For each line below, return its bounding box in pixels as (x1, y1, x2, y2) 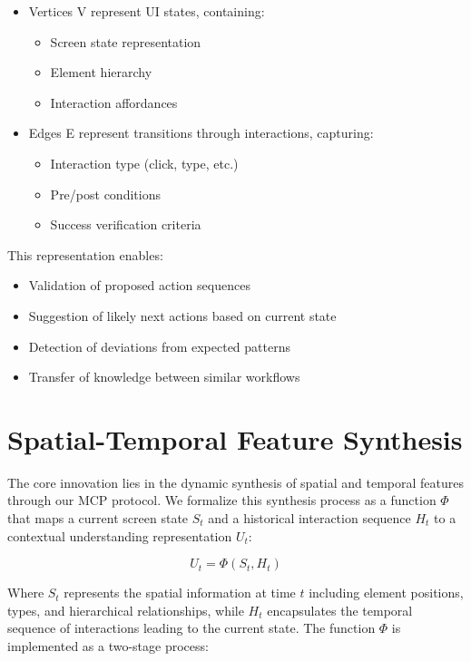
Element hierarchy (50, 63, 152, 82)
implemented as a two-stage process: (7, 637, 209, 655)
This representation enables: (7, 245, 163, 264)
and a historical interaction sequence (208, 509, 411, 528)
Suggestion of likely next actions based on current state (28, 306, 337, 325)
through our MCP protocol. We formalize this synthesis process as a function (7, 491, 437, 510)
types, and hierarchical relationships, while (7, 600, 244, 619)
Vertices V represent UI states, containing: (28, 2, 265, 20)
